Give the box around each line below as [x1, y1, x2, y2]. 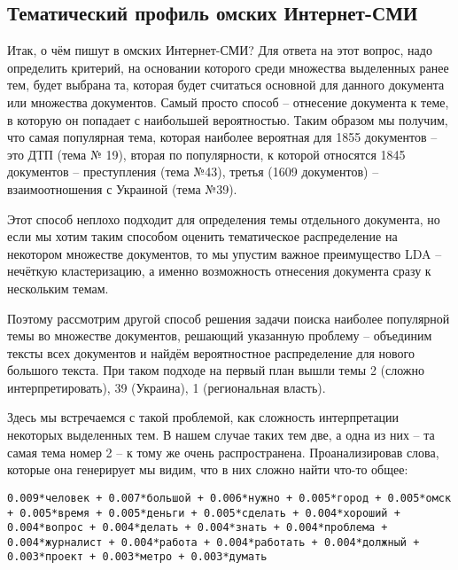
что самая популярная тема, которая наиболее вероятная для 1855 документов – [7, 128, 438, 146]
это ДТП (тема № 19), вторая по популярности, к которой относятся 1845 [7, 144, 406, 163]
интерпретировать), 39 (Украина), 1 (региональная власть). [7, 378, 326, 396]
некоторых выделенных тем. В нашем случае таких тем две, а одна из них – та [7, 426, 435, 444]
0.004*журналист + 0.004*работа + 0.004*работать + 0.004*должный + [7, 535, 420, 549]
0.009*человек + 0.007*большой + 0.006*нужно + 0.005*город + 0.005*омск [7, 491, 452, 504]
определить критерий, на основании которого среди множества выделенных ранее [7, 58, 449, 76]
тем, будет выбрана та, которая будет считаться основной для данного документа [7, 75, 445, 94]
